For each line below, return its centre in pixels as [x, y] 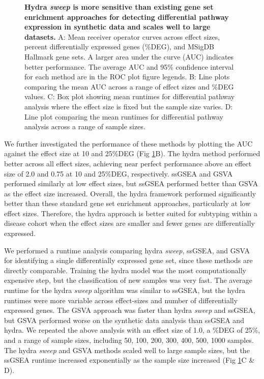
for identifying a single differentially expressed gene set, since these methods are [128, 260]
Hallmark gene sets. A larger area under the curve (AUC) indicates [129, 56]
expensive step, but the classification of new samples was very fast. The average [128, 280]
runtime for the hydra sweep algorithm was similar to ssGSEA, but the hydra [125, 290]
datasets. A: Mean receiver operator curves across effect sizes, [122, 36]
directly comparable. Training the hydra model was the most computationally [125, 270]
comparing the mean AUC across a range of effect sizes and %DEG [129, 86]
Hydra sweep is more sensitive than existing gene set [119, 7]
